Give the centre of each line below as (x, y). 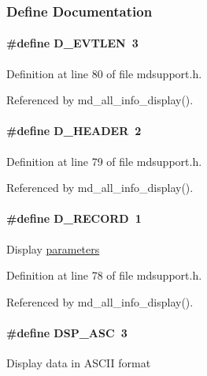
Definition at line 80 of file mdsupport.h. (104, 73)
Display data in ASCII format (79, 363)
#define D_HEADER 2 (74, 131)
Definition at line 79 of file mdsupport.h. (104, 161)
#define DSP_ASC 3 (67, 332)
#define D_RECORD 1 (74, 218)
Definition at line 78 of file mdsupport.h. (104, 275)
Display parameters (53, 248)
